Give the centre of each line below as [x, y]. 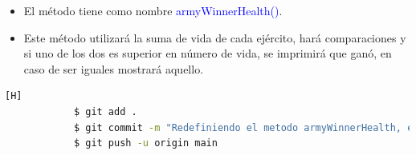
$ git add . [105, 111]
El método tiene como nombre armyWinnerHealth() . [153, 10]
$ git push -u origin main [145, 143]
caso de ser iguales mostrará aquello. [114, 68]
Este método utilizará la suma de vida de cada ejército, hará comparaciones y [215, 37]
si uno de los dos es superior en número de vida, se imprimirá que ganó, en [208, 53]
